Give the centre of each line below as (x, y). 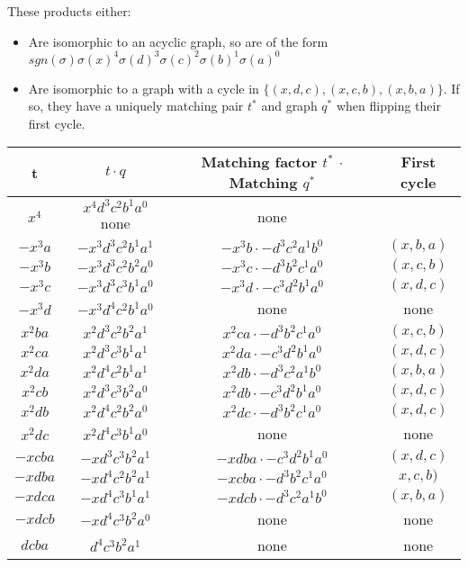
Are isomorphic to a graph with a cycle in (144, 88)
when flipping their (388, 106)
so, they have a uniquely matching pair (136, 106)
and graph (289, 106)
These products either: (69, 11)
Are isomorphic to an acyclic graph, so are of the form (178, 41)
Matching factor (259, 162)
